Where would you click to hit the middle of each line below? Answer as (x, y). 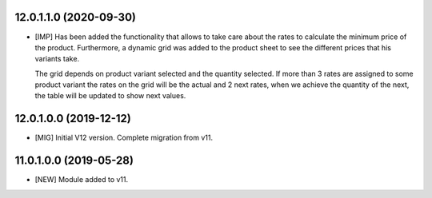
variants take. (57, 59)
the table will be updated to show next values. (110, 96)
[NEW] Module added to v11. (82, 180)
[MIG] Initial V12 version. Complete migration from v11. (124, 138)
